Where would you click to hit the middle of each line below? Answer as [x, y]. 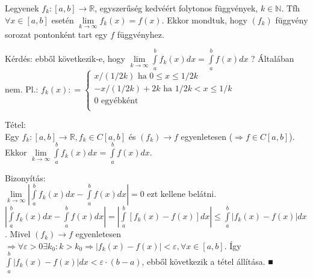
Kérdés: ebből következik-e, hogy [65, 59]
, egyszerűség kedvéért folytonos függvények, [176, 8]
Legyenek [22, 8]
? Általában [273, 59]
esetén [63, 20]
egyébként [120, 101]
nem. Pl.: [22, 89]
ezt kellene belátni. [182, 194]
